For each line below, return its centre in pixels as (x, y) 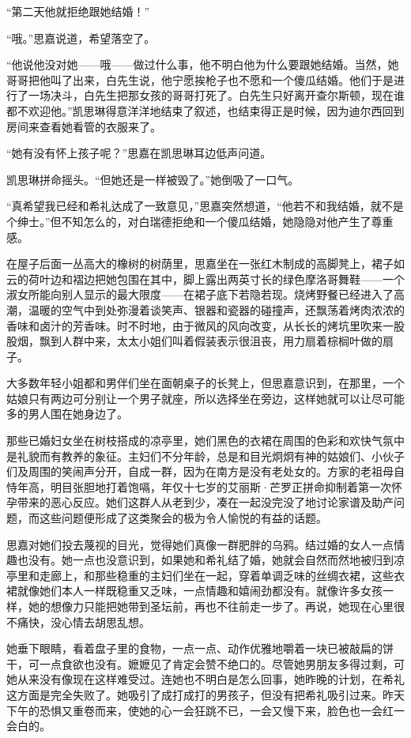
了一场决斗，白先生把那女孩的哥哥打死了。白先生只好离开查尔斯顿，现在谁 (211, 95)
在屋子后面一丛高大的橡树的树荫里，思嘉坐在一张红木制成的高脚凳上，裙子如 (205, 264)
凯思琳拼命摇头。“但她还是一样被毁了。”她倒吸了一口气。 (153, 179)
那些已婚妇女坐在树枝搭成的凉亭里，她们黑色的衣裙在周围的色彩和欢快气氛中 (205, 441)
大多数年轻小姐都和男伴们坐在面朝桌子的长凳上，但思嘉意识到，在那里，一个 (205, 383)
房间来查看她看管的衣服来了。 (84, 126)
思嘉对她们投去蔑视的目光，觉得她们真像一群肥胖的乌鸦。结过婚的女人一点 (200, 544)
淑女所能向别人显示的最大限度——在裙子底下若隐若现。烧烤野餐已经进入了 (200, 294)
